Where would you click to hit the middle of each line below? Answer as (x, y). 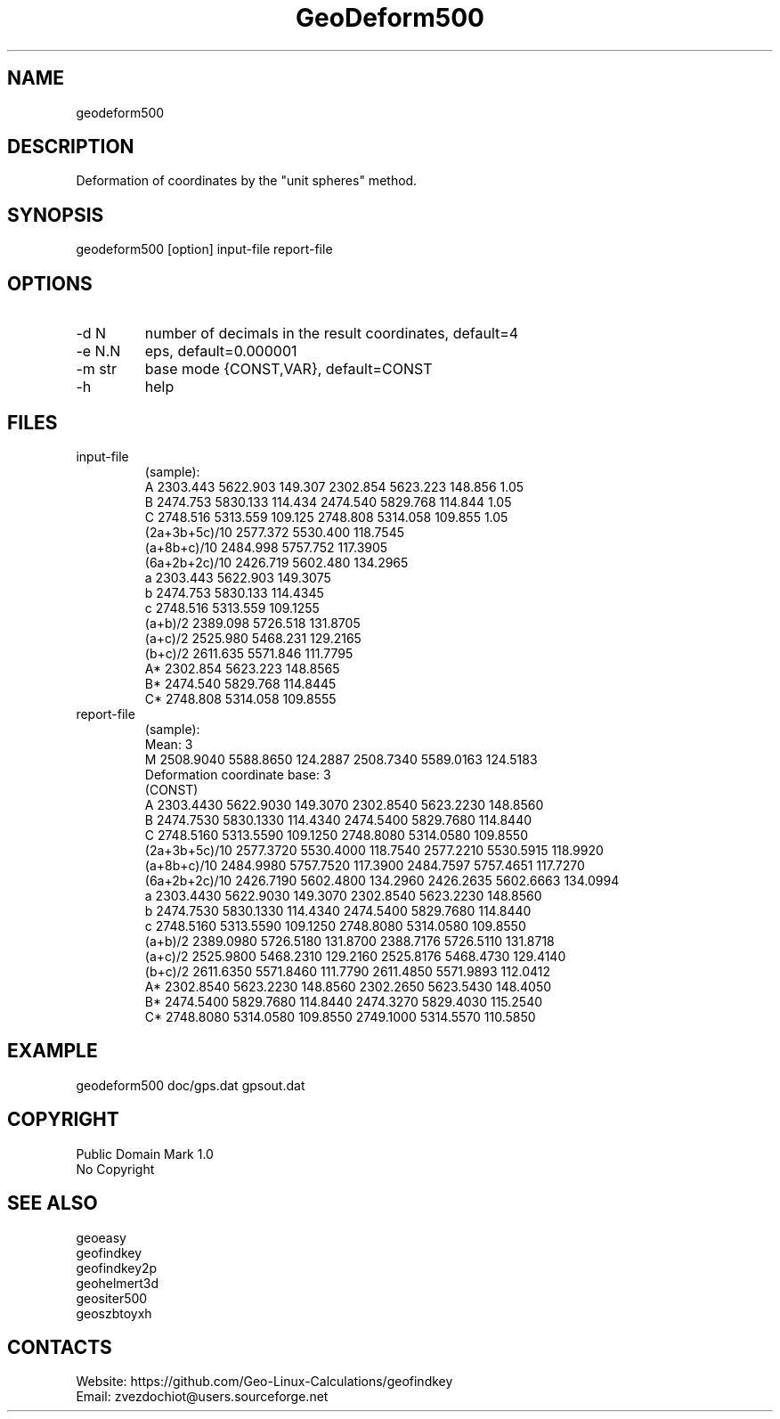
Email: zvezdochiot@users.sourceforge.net (202, 1397)
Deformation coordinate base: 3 (238, 774)
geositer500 (112, 1298)
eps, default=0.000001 (221, 351)
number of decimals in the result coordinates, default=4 (332, 334)
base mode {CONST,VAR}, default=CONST (288, 369)
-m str (96, 369)
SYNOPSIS (56, 215)
